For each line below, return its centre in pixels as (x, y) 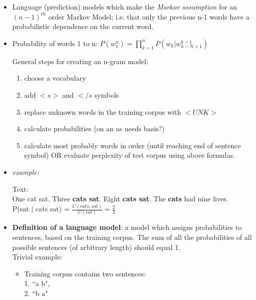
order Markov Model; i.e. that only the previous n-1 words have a (149, 16)
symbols (107, 94)
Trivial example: (37, 257)
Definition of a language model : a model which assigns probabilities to (127, 227)
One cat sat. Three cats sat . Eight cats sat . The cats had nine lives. (120, 199)
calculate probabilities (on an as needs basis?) (94, 128)
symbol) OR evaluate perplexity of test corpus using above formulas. (130, 155)
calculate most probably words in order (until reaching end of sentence (133, 145)
